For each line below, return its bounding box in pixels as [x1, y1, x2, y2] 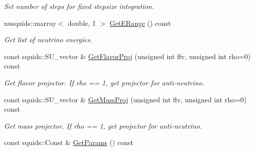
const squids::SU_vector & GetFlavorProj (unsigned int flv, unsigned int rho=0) [4, 51, 251, 61]
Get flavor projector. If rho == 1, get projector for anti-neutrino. [4, 77, 205, 87]
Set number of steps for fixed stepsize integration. [4, 1, 154, 11]
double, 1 [67, 17, 96, 28]
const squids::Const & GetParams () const [4, 137, 134, 148]
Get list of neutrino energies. [4, 34, 92, 45]
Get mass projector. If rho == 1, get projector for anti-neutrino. [4, 120, 202, 131]
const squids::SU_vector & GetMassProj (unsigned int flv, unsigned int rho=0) [4, 94, 247, 104]
